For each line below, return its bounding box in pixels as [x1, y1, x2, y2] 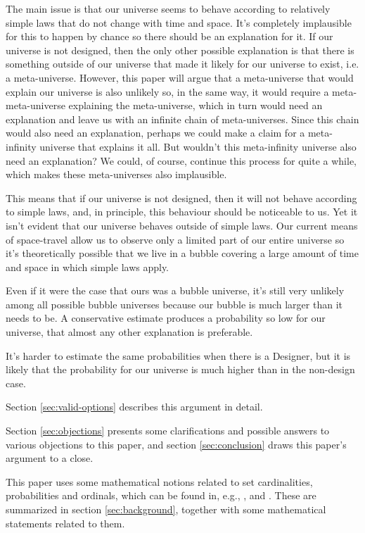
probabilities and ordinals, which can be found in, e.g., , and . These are [6, 488, 316, 503]
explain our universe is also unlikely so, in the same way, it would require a [6, 84, 329, 99]
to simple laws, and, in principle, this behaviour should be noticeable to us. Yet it [6, 204, 358, 219]
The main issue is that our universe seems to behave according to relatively [6, 1, 331, 15]
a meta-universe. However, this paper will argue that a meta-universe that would [6, 70, 354, 84]
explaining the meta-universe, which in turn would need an [68, 98, 323, 113]
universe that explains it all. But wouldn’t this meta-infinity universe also [39, 139, 357, 153]
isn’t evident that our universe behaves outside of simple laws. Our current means [6, 218, 358, 232]
